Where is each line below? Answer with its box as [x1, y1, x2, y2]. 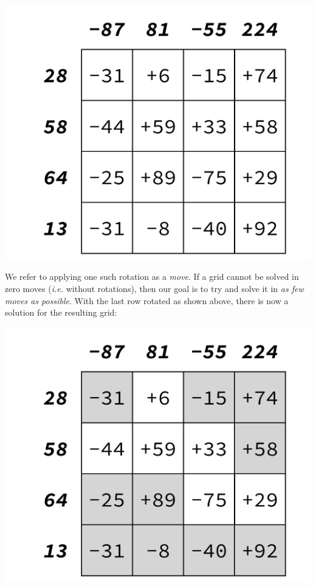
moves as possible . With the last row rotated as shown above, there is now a [5, 294, 289, 307]
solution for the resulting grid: [5, 306, 117, 319]
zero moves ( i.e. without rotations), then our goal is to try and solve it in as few [5, 282, 304, 295]
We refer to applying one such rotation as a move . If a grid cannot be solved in [5, 270, 299, 283]
